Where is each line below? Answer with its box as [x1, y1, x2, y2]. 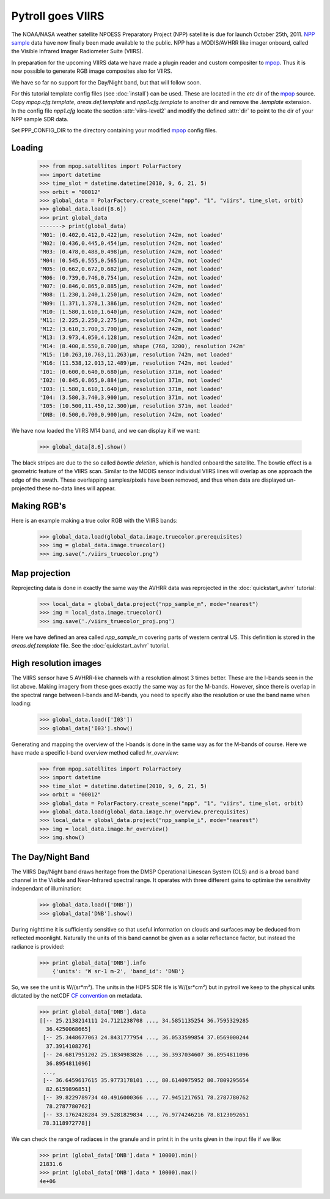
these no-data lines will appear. [37, 484, 116, 492]
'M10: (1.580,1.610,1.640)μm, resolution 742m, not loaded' [39, 308, 224, 315]
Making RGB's [11, 501, 67, 511]
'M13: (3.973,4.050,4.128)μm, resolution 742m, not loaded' [39, 334, 224, 341]
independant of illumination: [11, 885, 82, 892]
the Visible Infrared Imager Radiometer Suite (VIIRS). [11, 48, 144, 55]
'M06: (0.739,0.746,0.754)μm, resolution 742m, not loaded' [39, 274, 224, 281]
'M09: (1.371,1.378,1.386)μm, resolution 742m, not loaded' [39, 300, 224, 307]
